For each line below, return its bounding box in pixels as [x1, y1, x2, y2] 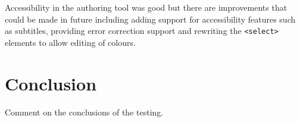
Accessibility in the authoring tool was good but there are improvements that [5, 1, 287, 13]
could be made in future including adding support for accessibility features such [5, 12, 296, 25]
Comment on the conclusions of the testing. [5, 105, 164, 118]
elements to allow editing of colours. [5, 36, 136, 48]
